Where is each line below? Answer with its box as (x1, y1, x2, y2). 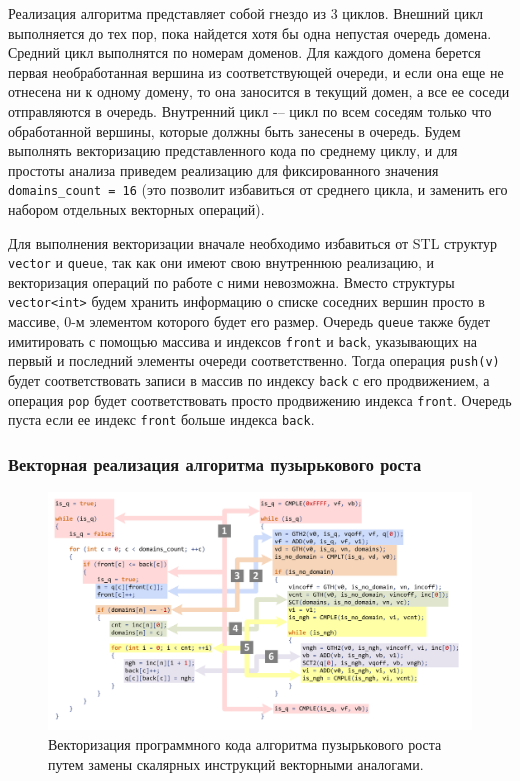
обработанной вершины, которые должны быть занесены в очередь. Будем (8, 120, 461, 141)
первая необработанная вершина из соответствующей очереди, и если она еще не (8, 61, 504, 82)
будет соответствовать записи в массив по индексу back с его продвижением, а (8, 370, 490, 391)
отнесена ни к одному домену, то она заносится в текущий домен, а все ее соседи (8, 81, 510, 102)
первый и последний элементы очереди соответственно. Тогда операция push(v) (8, 350, 500, 371)
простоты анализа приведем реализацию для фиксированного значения (8, 159, 439, 180)
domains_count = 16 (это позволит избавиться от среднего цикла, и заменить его (8, 179, 508, 200)
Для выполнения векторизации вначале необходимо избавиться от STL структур (8, 232, 497, 253)
